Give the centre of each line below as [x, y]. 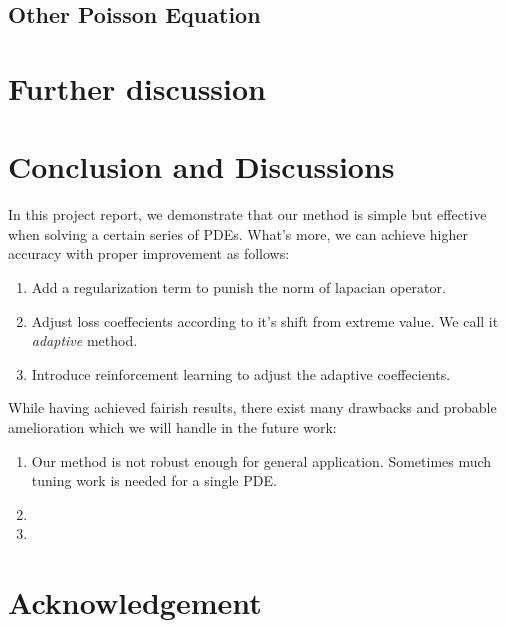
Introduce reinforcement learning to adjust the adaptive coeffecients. [241, 373]
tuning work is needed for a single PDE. [154, 480]
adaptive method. [84, 340]
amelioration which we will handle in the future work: [172, 427]
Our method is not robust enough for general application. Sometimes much [261, 460]
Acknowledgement [135, 602]
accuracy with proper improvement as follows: [149, 253]
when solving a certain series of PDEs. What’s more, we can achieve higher [238, 233]
